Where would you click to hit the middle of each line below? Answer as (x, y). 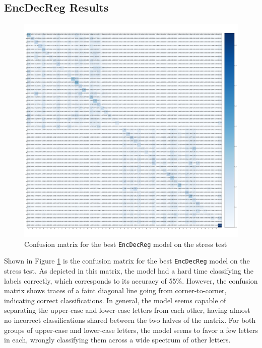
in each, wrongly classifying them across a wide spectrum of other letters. (117, 340)
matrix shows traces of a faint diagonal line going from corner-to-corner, (115, 290)
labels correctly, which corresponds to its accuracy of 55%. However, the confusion (131, 280)
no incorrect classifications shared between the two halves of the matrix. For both (130, 320)
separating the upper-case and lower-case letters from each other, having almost (127, 310)
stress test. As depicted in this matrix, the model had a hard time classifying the (129, 271)
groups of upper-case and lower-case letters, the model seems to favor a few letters (131, 330)
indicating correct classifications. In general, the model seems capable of (115, 300)
